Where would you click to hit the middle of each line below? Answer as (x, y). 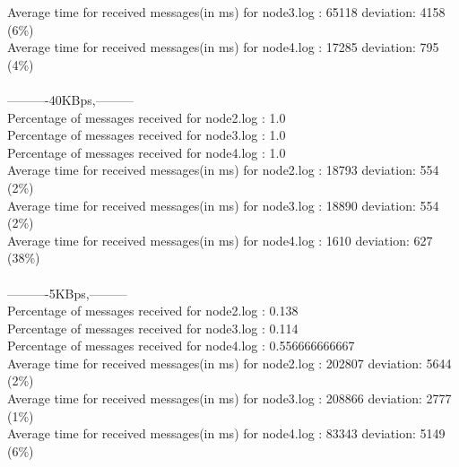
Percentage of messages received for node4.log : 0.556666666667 (181, 346)
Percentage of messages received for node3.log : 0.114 (153, 328)
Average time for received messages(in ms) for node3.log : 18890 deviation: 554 (223, 205)
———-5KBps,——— (67, 293)
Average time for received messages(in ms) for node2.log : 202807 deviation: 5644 (229, 363)
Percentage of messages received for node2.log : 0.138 (153, 311)
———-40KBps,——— (70, 99)
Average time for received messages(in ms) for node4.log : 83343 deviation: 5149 (226, 433)
